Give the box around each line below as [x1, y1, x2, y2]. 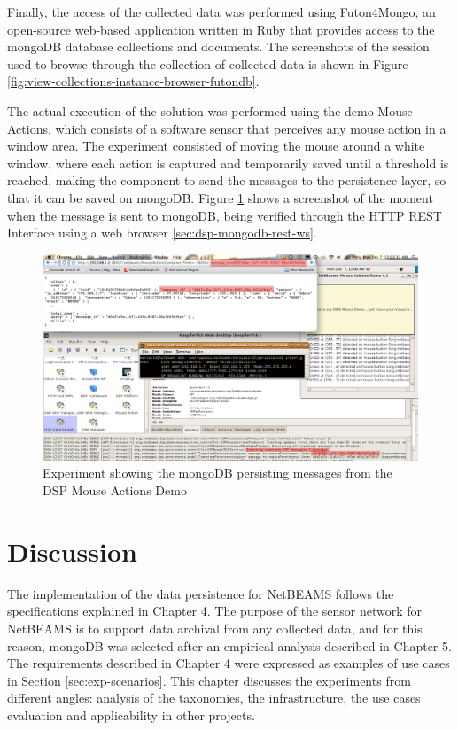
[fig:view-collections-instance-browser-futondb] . [7, 72, 260, 90]
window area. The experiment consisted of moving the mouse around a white [7, 136, 425, 155]
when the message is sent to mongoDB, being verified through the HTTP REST [7, 206, 442, 224]
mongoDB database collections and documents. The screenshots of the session [7, 37, 430, 56]
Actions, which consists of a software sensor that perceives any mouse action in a [7, 119, 446, 137]
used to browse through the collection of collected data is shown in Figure [7, 54, 408, 73]
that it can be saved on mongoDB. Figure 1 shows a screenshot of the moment [7, 188, 433, 206]
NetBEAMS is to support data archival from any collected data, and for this [7, 618, 423, 637]
